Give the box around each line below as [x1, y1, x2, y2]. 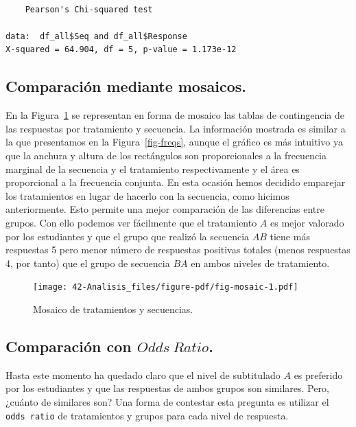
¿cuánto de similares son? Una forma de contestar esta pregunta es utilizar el [5, 394, 329, 408]
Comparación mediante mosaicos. [5, 76, 246, 97]
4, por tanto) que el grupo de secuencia [5, 255, 170, 270]
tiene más [270, 229, 310, 243]
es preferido [294, 367, 343, 382]
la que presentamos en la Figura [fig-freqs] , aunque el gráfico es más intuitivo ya [5, 135, 343, 149]
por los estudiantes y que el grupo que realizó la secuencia [5, 229, 250, 243]
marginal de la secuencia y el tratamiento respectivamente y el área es [5, 161, 300, 176]
